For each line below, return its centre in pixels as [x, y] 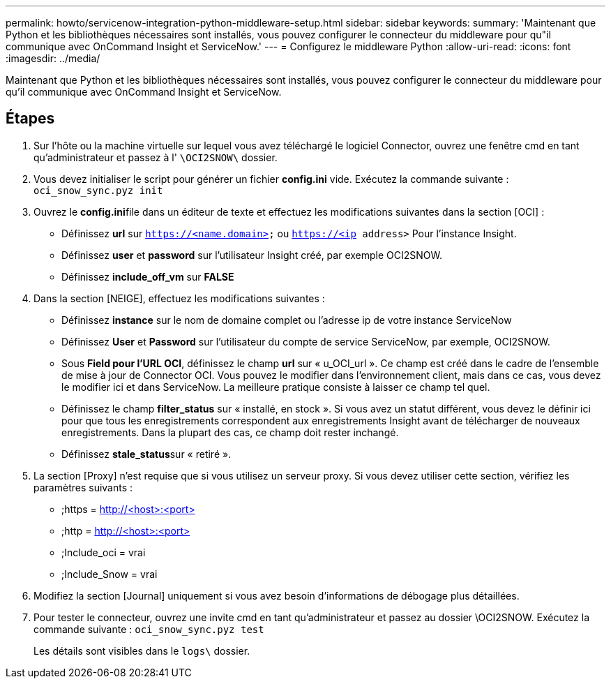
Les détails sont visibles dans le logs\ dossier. [142, 650]
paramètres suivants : [83, 487]
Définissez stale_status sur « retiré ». [146, 454]
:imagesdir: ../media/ [53, 58]
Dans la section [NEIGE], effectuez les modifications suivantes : [179, 298]
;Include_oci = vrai [104, 552]
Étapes [30, 119]
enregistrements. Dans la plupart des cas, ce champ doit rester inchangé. [230, 432]
